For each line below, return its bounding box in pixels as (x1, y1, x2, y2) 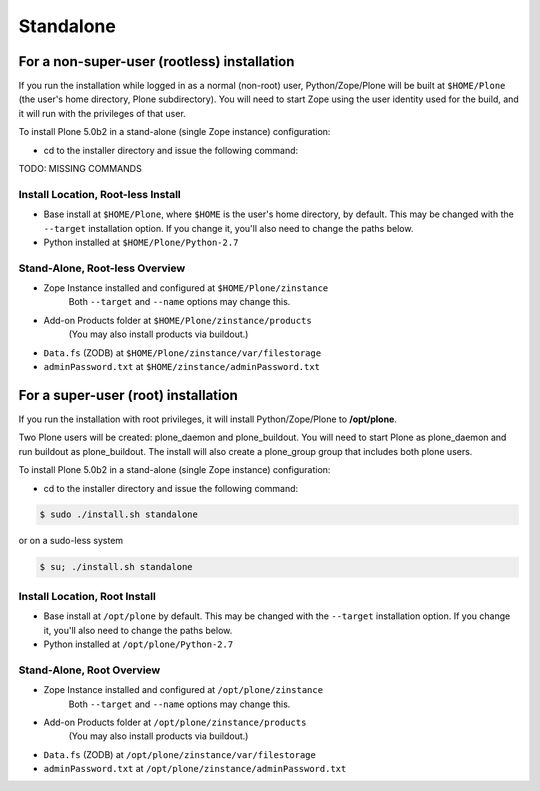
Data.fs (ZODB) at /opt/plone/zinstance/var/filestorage (43, 748, 317, 760)
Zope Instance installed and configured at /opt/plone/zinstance (43, 684, 324, 696)
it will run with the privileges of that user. (18, 107, 187, 119)
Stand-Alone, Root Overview (18, 663, 161, 677)
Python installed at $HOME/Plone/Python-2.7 (43, 236, 239, 248)
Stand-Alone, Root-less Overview (18, 261, 186, 275)
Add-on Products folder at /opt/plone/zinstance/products (43, 716, 307, 728)
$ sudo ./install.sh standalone (39, 509, 199, 520)
